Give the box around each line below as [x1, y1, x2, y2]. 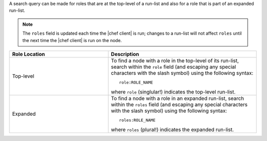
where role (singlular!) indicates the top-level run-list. [111, 88, 236, 95]
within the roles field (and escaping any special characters [111, 101, 248, 108]
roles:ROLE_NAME [119, 117, 156, 123]
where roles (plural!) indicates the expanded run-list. [111, 126, 234, 133]
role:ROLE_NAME [119, 80, 153, 85]
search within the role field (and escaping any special [111, 63, 236, 70]
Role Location [12, 50, 45, 57]
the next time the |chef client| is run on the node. [22, 37, 122, 43]
